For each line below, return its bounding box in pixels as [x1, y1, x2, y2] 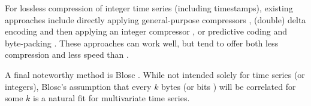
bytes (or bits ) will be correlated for [161, 80, 296, 92]
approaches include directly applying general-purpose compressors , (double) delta [5, 13, 306, 26]
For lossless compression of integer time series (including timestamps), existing [5, 2, 293, 14]
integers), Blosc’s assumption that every [5, 80, 152, 92]
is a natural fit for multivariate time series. [33, 92, 190, 104]
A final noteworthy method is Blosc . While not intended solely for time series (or [5, 68, 305, 80]
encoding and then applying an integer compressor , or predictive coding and [5, 25, 287, 38]
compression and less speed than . [5, 48, 129, 61]
